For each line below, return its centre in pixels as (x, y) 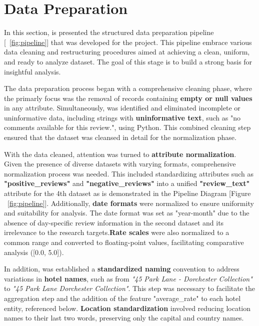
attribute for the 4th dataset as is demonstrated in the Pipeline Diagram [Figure (127, 193)
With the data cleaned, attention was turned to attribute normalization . (120, 154)
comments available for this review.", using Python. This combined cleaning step (127, 127)
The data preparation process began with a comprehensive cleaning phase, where (128, 88)
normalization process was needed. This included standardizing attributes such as (129, 173)
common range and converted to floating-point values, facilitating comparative (124, 242)
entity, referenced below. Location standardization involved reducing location (127, 308)
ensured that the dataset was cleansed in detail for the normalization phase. (120, 137)
